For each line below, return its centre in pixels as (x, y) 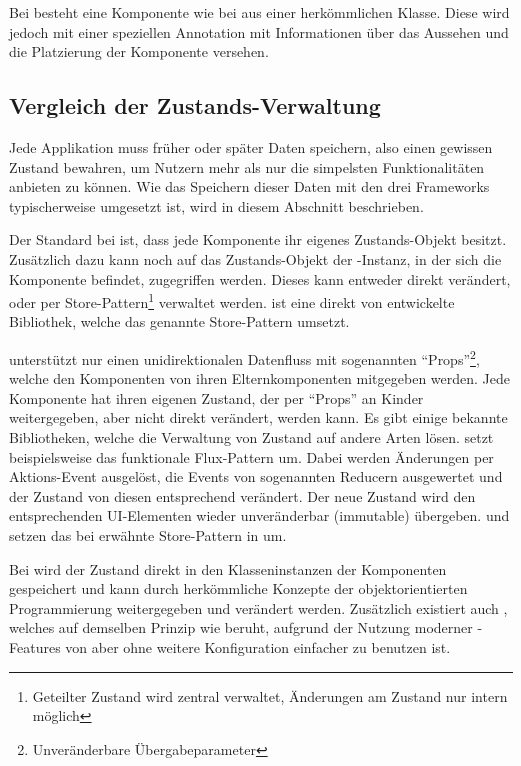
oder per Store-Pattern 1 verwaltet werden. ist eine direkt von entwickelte (232, 300)
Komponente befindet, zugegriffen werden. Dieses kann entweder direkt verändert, (260, 278)
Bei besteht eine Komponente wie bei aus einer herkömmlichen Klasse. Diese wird (259, 12)
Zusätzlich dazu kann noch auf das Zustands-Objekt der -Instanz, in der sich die (255, 258)
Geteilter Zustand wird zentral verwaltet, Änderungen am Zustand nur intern (270, 695)
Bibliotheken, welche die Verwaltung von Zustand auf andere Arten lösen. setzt (251, 437)
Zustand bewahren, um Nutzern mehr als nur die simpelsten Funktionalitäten (247, 166)
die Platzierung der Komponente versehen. (139, 51)
